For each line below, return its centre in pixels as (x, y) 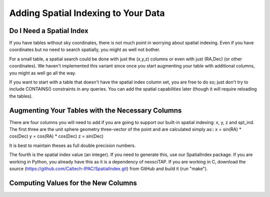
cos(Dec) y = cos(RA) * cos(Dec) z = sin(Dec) (56, 136)
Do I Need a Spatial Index (49, 31)
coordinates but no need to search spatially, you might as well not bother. (85, 49)
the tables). (21, 96)
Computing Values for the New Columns (73, 183)
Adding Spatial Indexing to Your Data (87, 13)
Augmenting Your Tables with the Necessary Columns (95, 110)
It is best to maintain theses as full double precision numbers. (72, 145)
